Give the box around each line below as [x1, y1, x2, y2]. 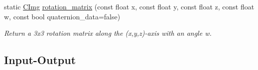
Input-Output [4, 52, 76, 68]
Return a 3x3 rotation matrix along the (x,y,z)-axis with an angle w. [4, 28, 212, 38]
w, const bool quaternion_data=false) [4, 11, 121, 21]
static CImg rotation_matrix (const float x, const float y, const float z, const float [4, 1, 255, 11]
